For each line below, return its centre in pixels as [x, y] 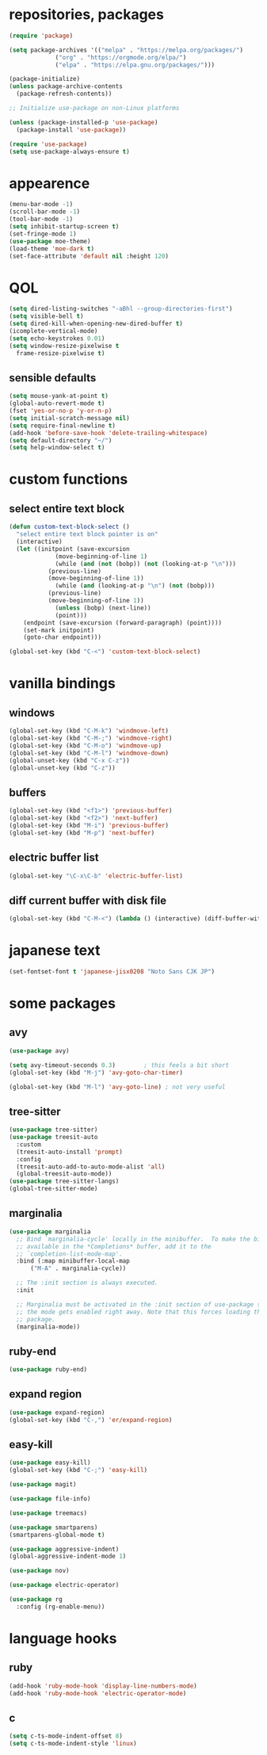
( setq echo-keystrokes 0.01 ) [57, 338]
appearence [50, 183]
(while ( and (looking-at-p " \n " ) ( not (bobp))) [135, 586]
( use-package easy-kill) [50, 1463]
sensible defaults [53, 378]
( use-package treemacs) [48, 1513]
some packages [62, 1004]
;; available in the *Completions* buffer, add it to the [114, 1246]
